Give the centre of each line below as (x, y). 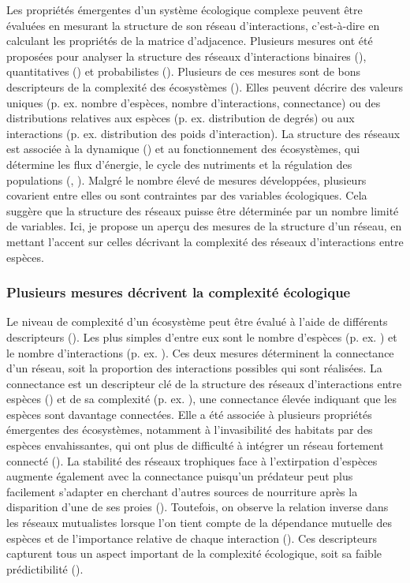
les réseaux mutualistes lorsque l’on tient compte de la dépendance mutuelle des (199, 523)
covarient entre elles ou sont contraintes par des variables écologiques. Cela (187, 195)
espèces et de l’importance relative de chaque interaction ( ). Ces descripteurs (192, 538)
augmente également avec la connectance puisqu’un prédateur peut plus (180, 476)
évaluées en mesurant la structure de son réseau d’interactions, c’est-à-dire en (193, 25)
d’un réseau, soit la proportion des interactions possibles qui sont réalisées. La (194, 368)
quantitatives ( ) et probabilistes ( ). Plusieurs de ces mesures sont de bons (184, 71)
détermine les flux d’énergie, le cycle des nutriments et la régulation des (179, 164)
